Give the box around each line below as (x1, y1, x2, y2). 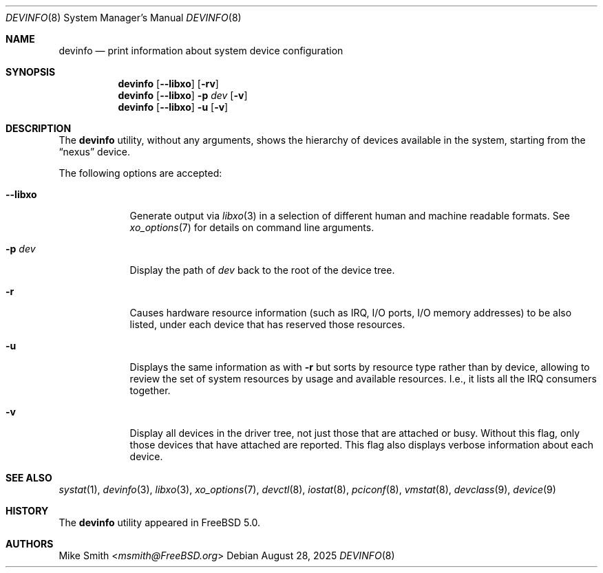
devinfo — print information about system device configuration (59, 45, 343, 56)
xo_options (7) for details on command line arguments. (129, 221, 374, 233)
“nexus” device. (59, 146, 131, 158)
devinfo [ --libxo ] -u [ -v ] (118, 101, 229, 113)
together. (129, 385, 171, 396)
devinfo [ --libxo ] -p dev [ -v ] (118, 89, 248, 101)
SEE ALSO (6, 472, 52, 484)
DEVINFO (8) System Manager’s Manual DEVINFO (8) (6, 12, 242, 23)
